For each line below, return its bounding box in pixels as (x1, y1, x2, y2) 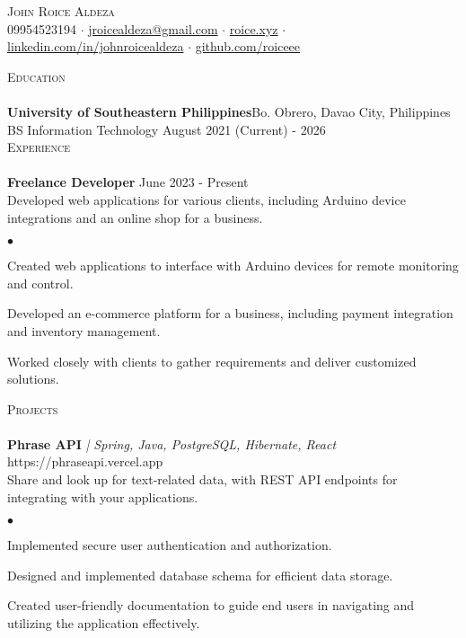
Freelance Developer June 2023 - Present (7, 173, 249, 191)
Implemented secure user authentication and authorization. (7, 536, 332, 554)
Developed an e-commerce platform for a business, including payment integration (7, 304, 453, 323)
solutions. (7, 369, 59, 388)
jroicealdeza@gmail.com (88, 19, 218, 38)
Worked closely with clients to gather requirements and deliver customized (7, 351, 417, 370)
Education (7, 66, 66, 85)
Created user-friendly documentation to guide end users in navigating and (7, 596, 415, 615)
